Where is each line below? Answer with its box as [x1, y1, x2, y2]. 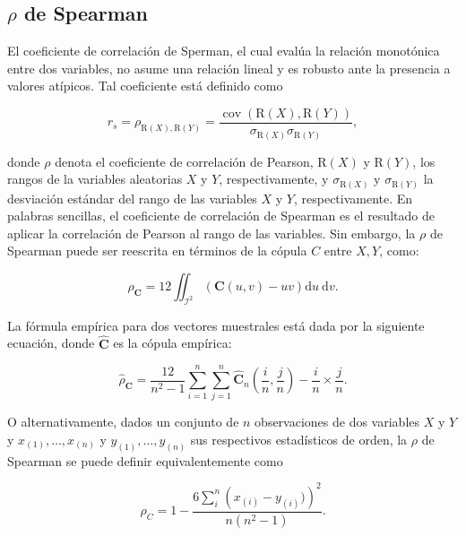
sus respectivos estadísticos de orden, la [190, 429, 408, 448]
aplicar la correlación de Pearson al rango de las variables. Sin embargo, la [7, 223, 416, 242]
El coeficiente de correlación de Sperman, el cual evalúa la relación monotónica [7, 41, 440, 60]
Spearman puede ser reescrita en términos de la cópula [7, 241, 307, 260]
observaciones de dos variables [255, 412, 420, 431]
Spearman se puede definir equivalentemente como [7, 451, 283, 470]
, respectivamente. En [293, 188, 413, 207]
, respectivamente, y [219, 169, 329, 188]
